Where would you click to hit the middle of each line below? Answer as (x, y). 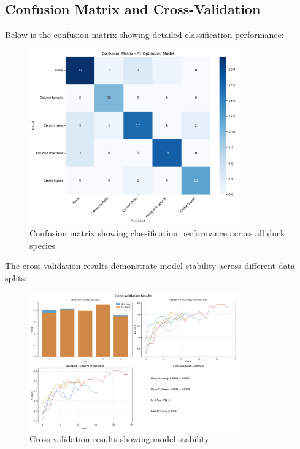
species (42, 245)
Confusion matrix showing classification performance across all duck (157, 233)
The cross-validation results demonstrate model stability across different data (150, 266)
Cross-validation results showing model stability (119, 439)
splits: (16, 278)
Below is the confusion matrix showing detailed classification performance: (144, 35)
